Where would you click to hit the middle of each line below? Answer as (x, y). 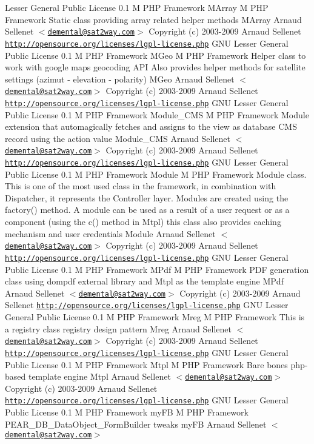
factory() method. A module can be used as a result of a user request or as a (147, 210)
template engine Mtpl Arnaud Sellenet (99, 376)
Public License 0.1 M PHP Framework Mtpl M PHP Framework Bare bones (146, 364)
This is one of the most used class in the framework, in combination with (141, 186)
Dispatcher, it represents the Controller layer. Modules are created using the (147, 197)
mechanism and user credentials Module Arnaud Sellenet (110, 233)
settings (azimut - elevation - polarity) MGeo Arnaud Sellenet (120, 79)
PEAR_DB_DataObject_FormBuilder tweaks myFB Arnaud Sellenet (136, 424)
